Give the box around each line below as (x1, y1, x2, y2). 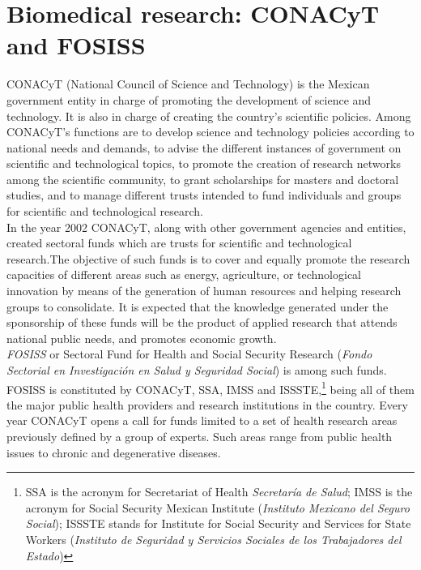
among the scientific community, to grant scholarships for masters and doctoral (6, 170, 399, 187)
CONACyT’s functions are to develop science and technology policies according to (6, 123, 415, 140)
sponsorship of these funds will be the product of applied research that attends (6, 314, 398, 331)
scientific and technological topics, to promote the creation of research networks (6, 155, 401, 172)
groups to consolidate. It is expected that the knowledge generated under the (6, 298, 389, 315)
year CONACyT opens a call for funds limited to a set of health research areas (6, 412, 398, 429)
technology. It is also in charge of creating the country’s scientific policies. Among (6, 107, 411, 124)
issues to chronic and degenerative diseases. (6, 444, 221, 461)
